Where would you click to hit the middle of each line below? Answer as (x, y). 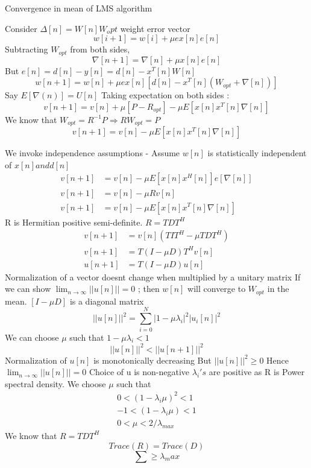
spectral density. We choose (55, 383)
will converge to (217, 289)
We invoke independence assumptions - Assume (93, 153)
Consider (21, 28)
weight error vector (155, 28)
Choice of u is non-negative (139, 372)
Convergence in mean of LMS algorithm (79, 8)
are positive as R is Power (257, 372)
